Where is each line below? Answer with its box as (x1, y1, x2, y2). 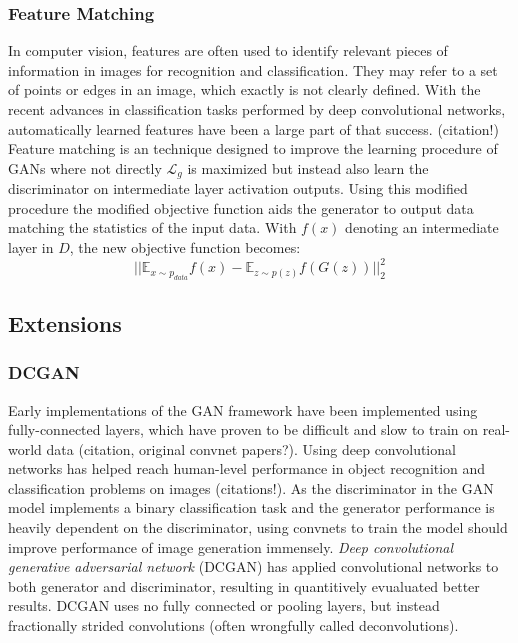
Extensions (8, 307, 122, 338)
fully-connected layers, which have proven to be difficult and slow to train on (8, 419, 479, 440)
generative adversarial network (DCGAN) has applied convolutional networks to (8, 556, 499, 577)
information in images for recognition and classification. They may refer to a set (8, 59, 498, 80)
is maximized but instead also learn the (187, 157, 429, 178)
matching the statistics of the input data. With (8, 217, 297, 238)
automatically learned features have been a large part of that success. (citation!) (8, 118, 499, 139)
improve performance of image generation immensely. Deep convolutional (8, 536, 454, 557)
